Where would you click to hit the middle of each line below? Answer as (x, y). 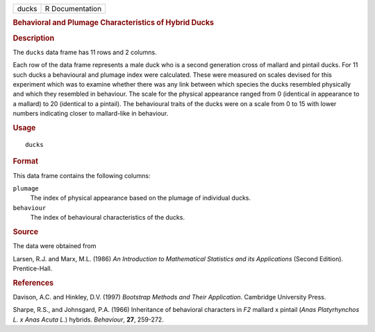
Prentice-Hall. (33, 268)
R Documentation (73, 9)
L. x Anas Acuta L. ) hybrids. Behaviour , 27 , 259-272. (89, 320)
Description (34, 38)
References (33, 283)
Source (26, 231)
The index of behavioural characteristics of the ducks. (108, 218)
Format (25, 161)
